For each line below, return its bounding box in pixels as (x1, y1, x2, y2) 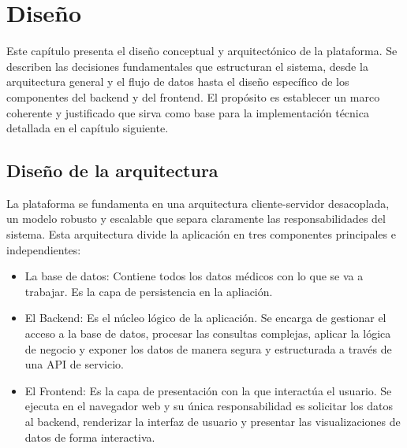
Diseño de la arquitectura (6, 158, 218, 183)
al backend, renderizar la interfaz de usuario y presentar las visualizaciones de (24, 413, 401, 430)
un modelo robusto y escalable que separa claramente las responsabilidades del (6, 210, 386, 227)
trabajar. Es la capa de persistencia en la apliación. (24, 283, 273, 299)
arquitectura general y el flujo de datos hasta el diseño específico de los (6, 73, 349, 90)
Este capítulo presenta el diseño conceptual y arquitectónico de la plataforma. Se (6, 43, 398, 59)
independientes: (6, 241, 81, 257)
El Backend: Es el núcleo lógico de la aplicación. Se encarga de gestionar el (24, 309, 386, 326)
